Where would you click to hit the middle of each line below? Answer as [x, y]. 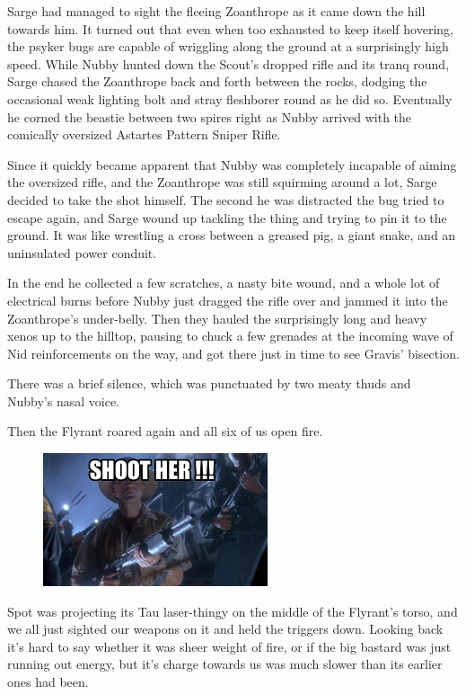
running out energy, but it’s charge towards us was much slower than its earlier [225, 664]
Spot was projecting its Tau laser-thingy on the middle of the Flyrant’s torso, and [233, 611]
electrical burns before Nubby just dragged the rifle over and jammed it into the [228, 300]
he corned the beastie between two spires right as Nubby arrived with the [210, 116]
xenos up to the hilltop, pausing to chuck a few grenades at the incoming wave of [230, 336]
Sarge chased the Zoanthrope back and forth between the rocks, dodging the [217, 81]
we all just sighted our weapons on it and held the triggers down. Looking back [225, 629]
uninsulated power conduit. [82, 252]
